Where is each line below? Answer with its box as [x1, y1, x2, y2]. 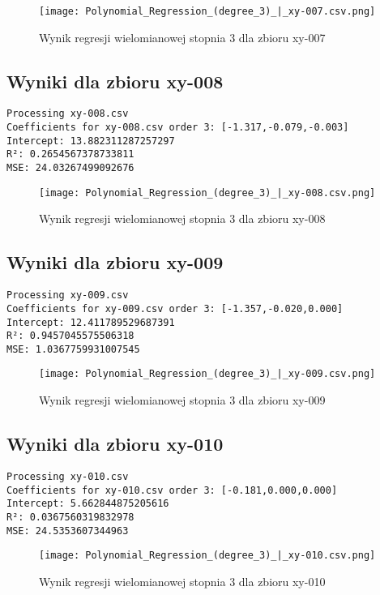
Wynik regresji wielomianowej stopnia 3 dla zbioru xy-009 [39, 392, 326, 409]
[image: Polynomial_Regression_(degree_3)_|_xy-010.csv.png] [39, 550, 376, 562]
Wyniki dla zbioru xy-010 [6, 431, 224, 456]
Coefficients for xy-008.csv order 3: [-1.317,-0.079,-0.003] [6, 122, 349, 134]
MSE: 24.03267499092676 [6, 162, 134, 174]
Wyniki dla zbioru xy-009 [6, 250, 224, 275]
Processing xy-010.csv [6, 470, 129, 482]
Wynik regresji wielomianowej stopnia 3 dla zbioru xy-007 [39, 28, 326, 45]
